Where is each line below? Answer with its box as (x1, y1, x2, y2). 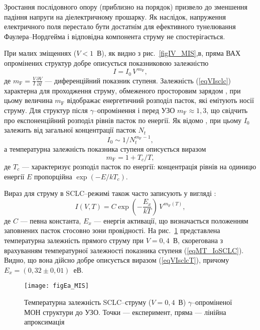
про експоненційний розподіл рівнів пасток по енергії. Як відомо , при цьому (4, 115, 241, 125)
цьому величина (4, 95, 53, 105)
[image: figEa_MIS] (24, 282, 89, 290)
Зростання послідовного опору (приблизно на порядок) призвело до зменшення (4, 2, 248, 12)
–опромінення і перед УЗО (93, 105, 175, 116)
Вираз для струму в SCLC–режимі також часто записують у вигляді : (4, 188, 216, 198)
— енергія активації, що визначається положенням (94, 215, 248, 226)
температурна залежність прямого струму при (4, 235, 144, 245)
